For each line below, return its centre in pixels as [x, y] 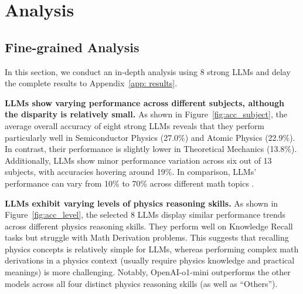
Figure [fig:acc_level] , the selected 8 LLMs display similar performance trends [145, 214]
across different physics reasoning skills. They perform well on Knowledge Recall [149, 226]
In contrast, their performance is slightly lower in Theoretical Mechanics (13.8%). [151, 149]
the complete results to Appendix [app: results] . [91, 83]
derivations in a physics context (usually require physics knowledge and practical [150, 260]
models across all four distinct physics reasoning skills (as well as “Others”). [141, 283]
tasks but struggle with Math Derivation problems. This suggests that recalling [147, 237]
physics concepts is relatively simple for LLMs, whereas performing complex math [152, 249]
